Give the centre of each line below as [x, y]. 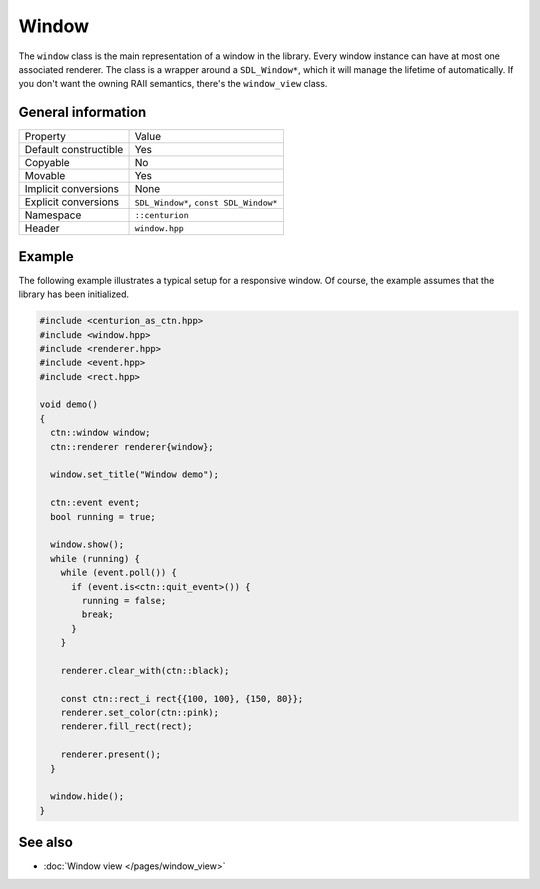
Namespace [53, 215]
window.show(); [87, 544]
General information [82, 112]
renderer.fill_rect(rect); [127, 726]
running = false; [124, 600]
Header [42, 228]
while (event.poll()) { [118, 573]
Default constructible [74, 150]
